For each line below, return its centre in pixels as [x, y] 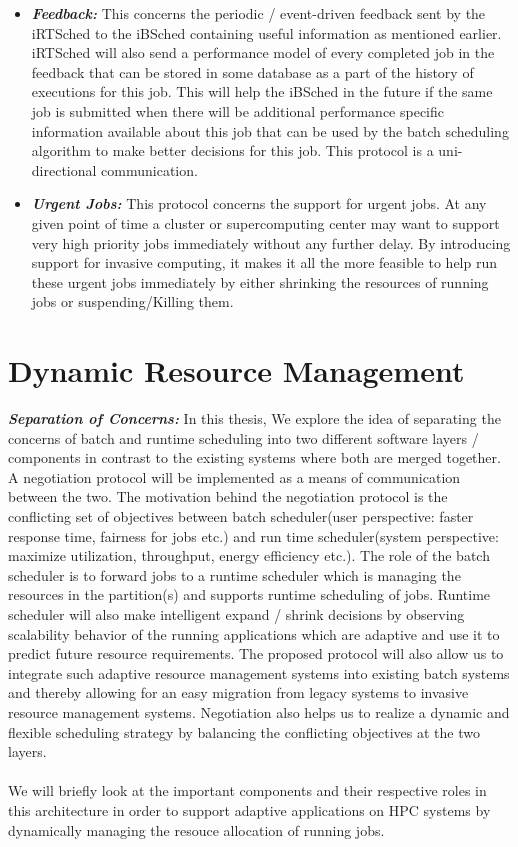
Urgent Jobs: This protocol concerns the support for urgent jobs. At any [259, 203]
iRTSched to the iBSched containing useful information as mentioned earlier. [266, 32]
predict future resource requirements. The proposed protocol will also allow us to [256, 653]
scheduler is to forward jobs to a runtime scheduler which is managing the [234, 574]
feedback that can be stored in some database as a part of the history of [252, 71]
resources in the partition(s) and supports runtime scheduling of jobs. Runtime [249, 594]
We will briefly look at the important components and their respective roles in [247, 790]
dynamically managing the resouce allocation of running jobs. [196, 829]
